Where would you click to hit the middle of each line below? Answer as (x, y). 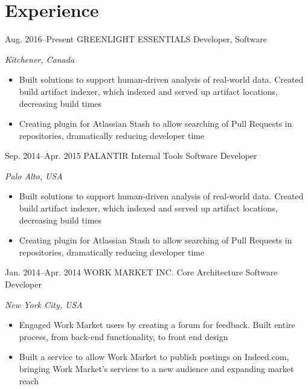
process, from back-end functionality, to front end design (124, 336)
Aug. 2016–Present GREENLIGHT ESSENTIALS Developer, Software (136, 39)
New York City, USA (44, 304)
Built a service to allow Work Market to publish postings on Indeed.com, (154, 357)
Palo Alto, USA (34, 175)
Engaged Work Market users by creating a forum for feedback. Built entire (157, 325)
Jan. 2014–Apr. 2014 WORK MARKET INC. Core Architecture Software (141, 272)
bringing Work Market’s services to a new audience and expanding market (156, 368)
